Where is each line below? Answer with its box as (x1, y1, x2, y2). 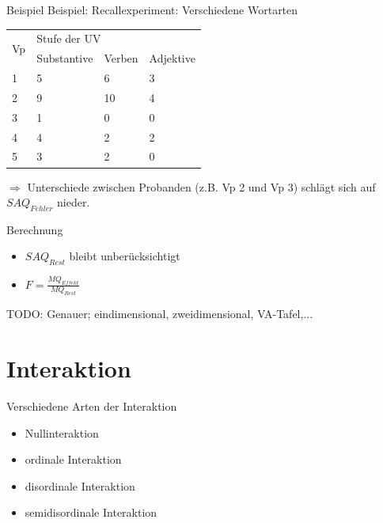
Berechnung (6, 221, 63, 237)
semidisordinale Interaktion (25, 504, 157, 521)
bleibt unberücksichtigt (69, 248, 180, 264)
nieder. (57, 194, 90, 210)
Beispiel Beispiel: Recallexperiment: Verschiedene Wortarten (6, 2, 298, 17)
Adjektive (149, 50, 195, 66)
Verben (104, 50, 138, 66)
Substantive (36, 50, 93, 66)
